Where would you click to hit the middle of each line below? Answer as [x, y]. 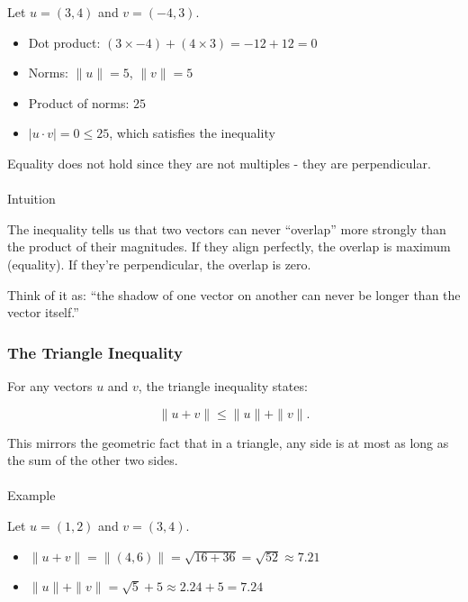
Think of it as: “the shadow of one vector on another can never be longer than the [234, 294]
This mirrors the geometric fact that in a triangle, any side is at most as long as [228, 442]
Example [31, 495]
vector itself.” [43, 312]
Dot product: [64, 42]
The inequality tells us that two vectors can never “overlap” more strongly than [227, 228]
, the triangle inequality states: [223, 385]
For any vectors [50, 385]
